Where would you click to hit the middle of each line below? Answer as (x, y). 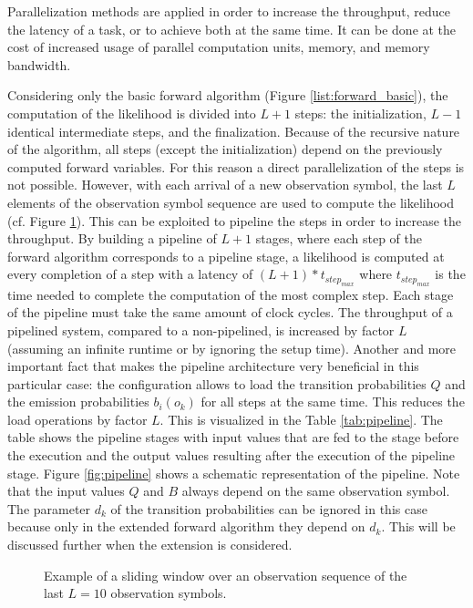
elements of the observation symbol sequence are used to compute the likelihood (231, 202)
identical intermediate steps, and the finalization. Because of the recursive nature (234, 131)
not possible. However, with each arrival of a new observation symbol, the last (225, 185)
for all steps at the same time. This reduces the (333, 402)
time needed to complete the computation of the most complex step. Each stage (231, 294)
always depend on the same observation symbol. (316, 491)
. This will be (418, 526)
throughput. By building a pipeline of (112, 238)
